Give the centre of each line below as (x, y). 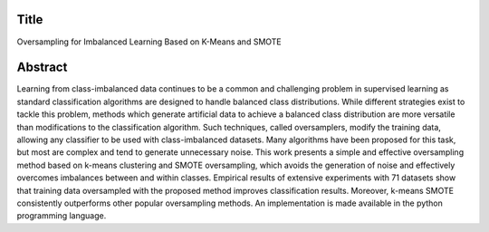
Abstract (42, 68)
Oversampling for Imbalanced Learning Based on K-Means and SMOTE (149, 42)
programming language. (62, 216)
